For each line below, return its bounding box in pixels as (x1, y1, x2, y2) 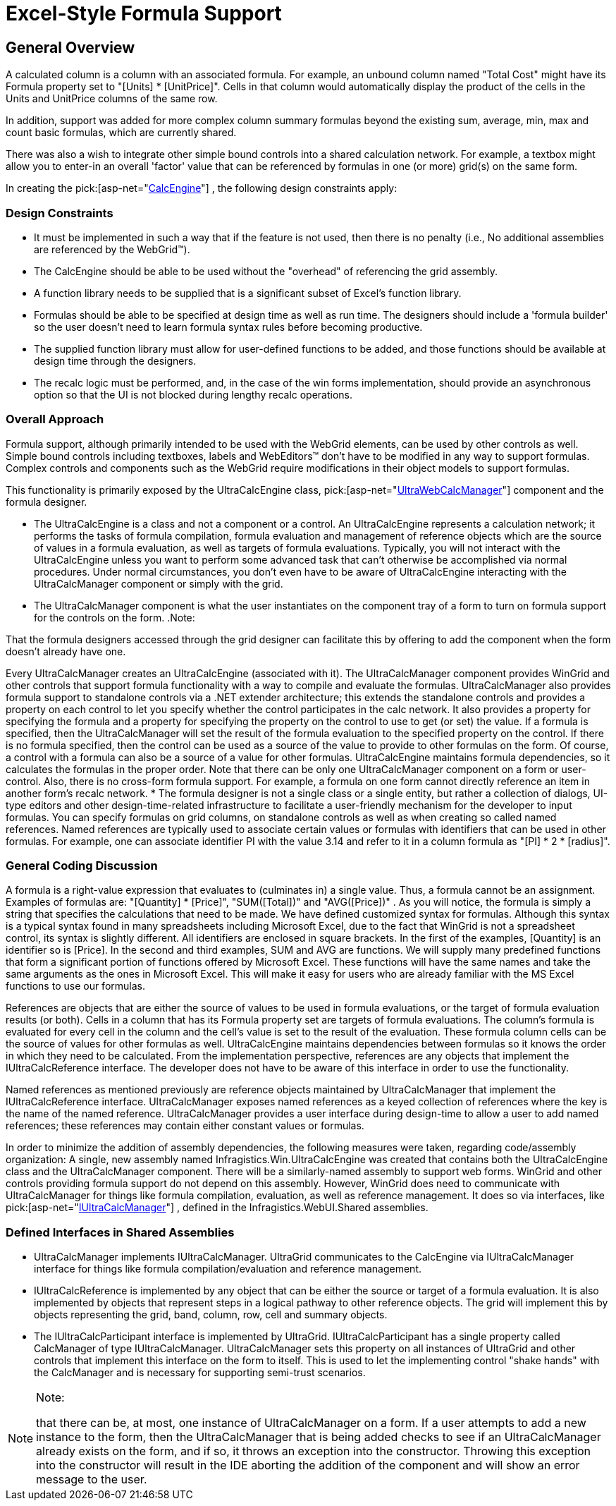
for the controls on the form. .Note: (34, 611, 195, 624)
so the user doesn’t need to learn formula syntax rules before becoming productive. (34, 320, 423, 333)
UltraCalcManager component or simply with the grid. (34, 577, 283, 590)
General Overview (6, 38, 135, 56)
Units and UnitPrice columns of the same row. (6, 92, 218, 105)
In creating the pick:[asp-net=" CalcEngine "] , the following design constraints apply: (6, 182, 398, 195)
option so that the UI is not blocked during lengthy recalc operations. (34, 388, 353, 401)
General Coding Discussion (6, 858, 158, 873)
